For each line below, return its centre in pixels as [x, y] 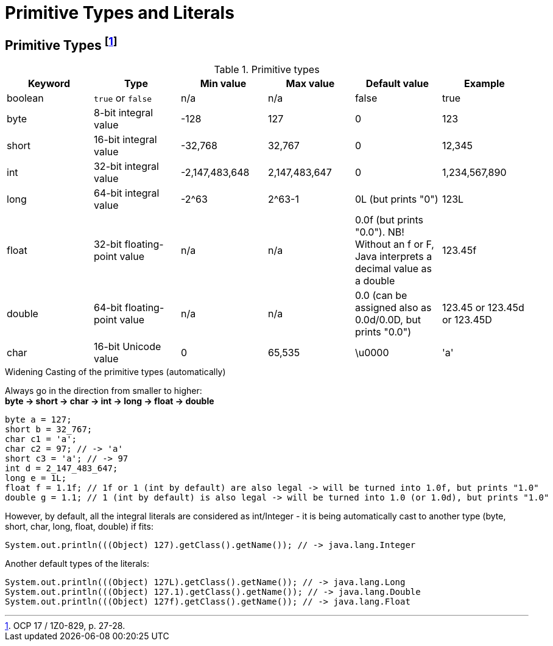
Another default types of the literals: [77, 564]
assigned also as [393, 308]
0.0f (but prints [389, 220]
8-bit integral [123, 113]
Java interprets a [393, 257]
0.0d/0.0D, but [388, 320]
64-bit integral [126, 193]
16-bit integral [125, 140]
